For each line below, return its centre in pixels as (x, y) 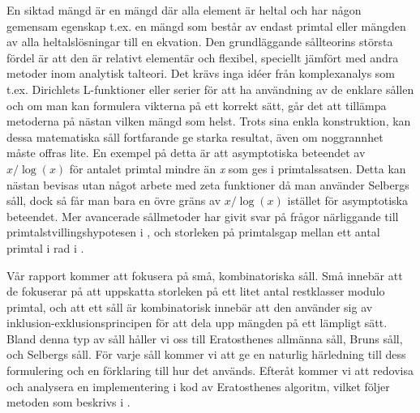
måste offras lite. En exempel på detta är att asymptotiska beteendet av (186, 153)
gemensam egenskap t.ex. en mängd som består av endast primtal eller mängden (206, 26)
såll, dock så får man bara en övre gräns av (114, 200)
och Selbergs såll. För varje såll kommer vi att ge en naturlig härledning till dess (206, 354)
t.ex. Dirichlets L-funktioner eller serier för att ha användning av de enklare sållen (210, 89)
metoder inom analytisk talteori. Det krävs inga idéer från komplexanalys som (201, 73)
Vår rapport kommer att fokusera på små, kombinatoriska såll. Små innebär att (205, 275)
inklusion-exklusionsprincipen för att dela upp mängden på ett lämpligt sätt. (197, 323)
